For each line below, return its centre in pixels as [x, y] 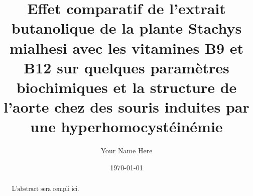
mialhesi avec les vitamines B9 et [126, 47]
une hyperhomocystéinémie [126, 126]
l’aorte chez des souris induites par [126, 107]
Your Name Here [126, 151]
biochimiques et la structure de [126, 87]
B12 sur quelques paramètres [126, 67]
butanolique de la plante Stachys [126, 28]
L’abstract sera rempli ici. [45, 189]
